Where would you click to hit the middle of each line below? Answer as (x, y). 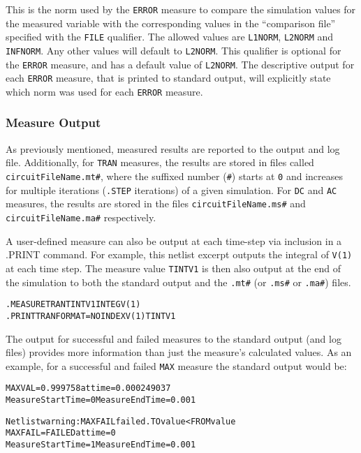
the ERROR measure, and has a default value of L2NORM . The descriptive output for (180, 64)
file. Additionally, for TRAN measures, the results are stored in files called (160, 162)
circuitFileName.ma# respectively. (81, 217)
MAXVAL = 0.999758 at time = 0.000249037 (88, 388)
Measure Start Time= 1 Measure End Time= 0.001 (101, 444)
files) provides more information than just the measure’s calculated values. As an (179, 352)
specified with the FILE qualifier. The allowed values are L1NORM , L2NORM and (170, 37)
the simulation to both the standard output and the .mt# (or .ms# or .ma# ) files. (178, 282)
